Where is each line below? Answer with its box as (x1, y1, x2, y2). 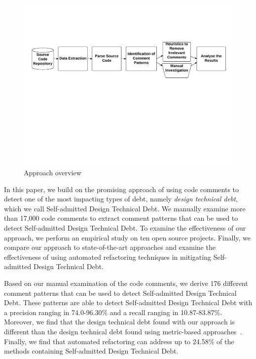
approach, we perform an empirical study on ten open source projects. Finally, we (4, 232, 251, 242)
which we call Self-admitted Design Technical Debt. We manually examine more (4, 203, 246, 213)
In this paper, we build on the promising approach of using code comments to (4, 184, 239, 194)
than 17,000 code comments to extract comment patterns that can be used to (4, 213, 238, 223)
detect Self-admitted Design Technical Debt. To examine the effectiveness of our (4, 223, 246, 233)
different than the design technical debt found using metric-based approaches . (4, 326, 242, 337)
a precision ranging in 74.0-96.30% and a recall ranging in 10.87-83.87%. (4, 307, 222, 317)
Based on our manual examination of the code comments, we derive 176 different (4, 278, 248, 288)
